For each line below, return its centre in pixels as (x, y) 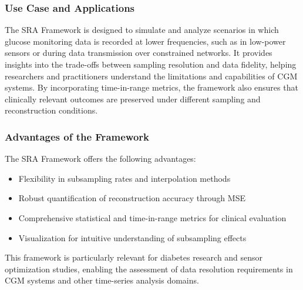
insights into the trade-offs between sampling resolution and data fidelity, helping (151, 64)
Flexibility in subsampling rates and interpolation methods (124, 178)
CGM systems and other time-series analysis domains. (102, 280)
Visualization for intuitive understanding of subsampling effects (132, 237)
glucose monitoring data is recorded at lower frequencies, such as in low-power (145, 41)
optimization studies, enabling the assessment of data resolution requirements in (149, 269)
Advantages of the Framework (77, 136)
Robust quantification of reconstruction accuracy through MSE (132, 198)
